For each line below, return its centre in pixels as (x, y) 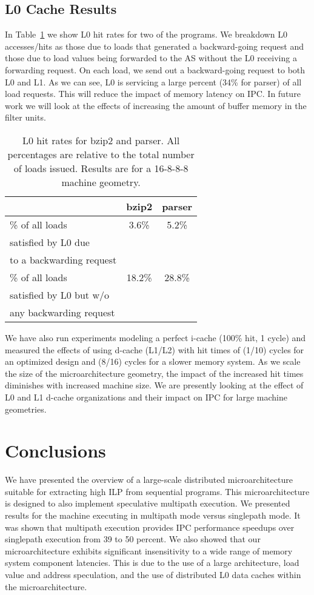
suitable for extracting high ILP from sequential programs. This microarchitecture (157, 491)
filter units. (25, 117)
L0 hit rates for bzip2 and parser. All (101, 140)
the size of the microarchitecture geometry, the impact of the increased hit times (154, 373)
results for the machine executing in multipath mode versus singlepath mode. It (153, 515)
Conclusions (55, 450)
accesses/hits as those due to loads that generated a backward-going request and (155, 46)
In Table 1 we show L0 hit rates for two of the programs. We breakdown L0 (146, 34)
